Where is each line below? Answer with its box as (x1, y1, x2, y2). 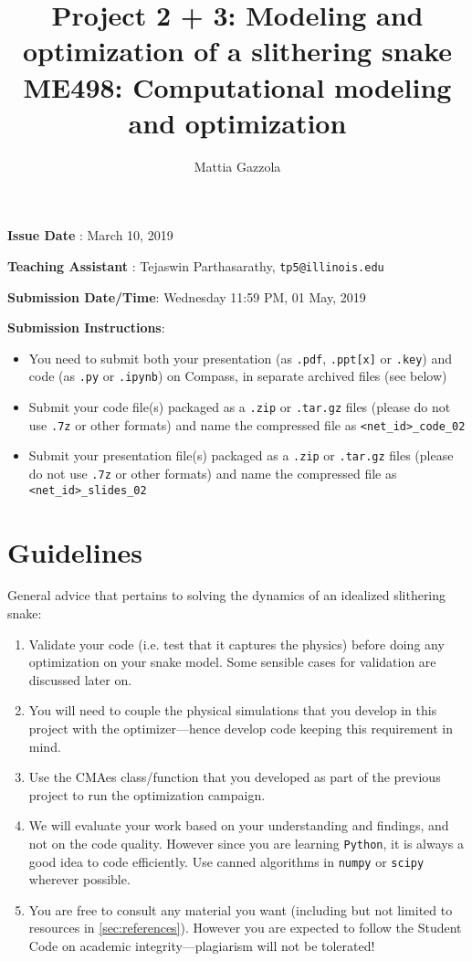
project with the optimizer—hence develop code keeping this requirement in (28, 719, 453, 737)
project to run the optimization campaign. (28, 785, 266, 804)
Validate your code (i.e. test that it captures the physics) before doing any (28, 634, 445, 653)
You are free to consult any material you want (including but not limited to (28, 900, 453, 919)
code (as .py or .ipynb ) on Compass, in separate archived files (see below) (28, 366, 447, 385)
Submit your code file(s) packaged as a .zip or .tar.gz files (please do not (28, 397, 451, 417)
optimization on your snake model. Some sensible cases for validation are (28, 652, 436, 671)
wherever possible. (28, 870, 131, 889)
